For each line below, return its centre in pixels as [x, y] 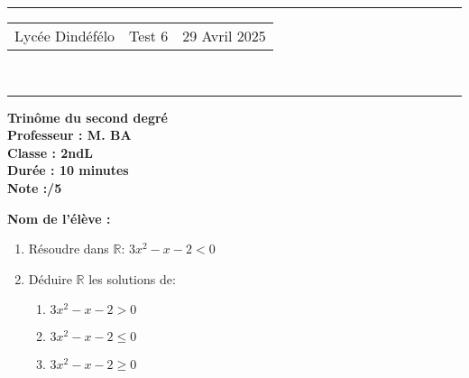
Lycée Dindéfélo [65, 36]
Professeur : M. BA [69, 135]
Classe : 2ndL [50, 152]
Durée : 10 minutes [68, 170]
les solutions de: [132, 278]
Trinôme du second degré [87, 117]
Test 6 [149, 36]
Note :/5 [35, 187]
